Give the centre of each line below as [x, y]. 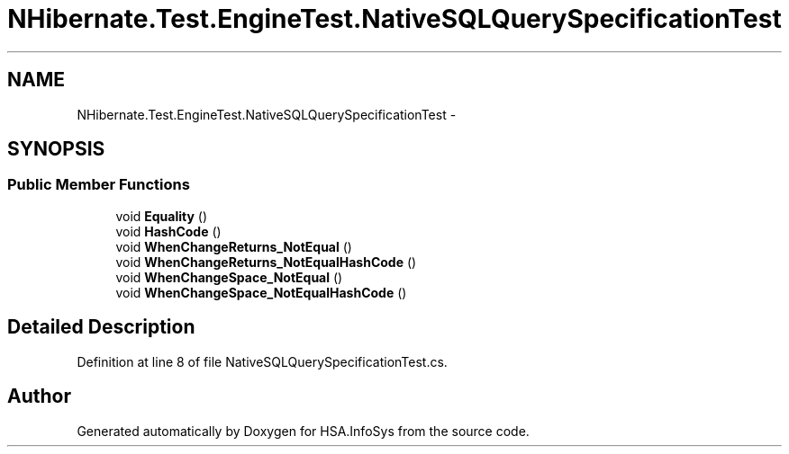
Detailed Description [101, 327]
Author [39, 396]
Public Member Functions [99, 185]
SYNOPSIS [56, 149]
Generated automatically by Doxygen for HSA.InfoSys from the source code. [303, 431]
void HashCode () [168, 231]
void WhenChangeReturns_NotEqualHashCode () [266, 262]
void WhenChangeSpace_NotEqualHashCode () [261, 292]
